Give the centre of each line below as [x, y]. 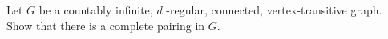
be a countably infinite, [96, 10]
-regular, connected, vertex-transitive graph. [274, 10]
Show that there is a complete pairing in [106, 25]
